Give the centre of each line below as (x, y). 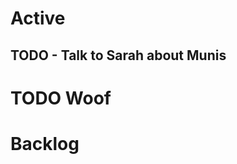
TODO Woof (61, 98)
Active (38, 18)
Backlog (45, 143)
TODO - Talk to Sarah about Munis (118, 55)
